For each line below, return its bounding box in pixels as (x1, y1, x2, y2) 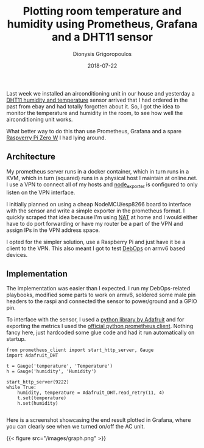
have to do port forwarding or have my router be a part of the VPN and (6, 220, 183, 227)
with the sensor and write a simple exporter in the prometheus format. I (6, 207, 185, 214)
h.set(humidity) (17, 401, 59, 407)
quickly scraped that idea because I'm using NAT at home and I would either (6, 213, 198, 220)
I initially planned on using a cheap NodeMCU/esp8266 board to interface (6, 200, 192, 208)
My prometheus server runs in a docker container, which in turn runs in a (6, 167, 189, 175)
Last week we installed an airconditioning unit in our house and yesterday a (6, 89, 195, 97)
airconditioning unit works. (6, 116, 73, 123)
